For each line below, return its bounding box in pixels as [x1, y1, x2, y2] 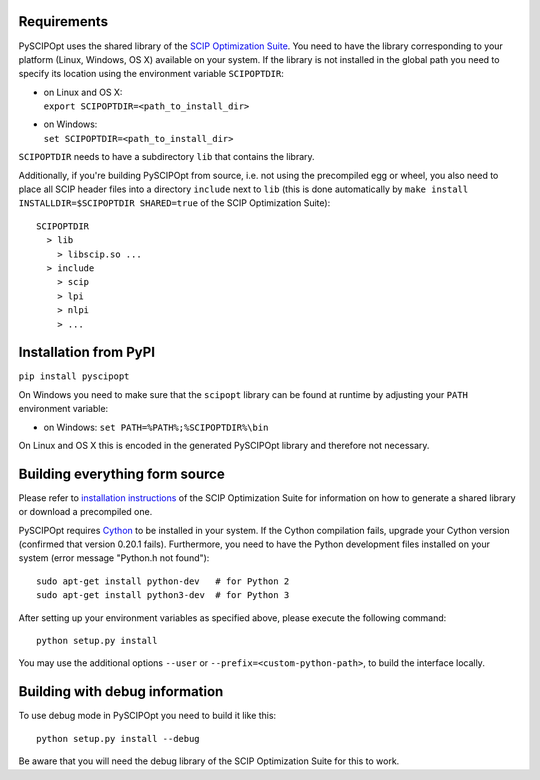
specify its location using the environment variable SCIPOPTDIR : [18, 68, 284, 80]
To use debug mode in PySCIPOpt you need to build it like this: [18, 710, 277, 722]
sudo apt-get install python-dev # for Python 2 [36, 575, 290, 587]
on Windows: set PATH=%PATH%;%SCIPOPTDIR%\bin [43, 421, 269, 433]
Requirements [18, 13, 109, 30]
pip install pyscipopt [18, 371, 130, 382]
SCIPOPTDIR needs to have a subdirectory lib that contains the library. [18, 151, 315, 163]
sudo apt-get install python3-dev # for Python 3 [36, 590, 290, 601]
